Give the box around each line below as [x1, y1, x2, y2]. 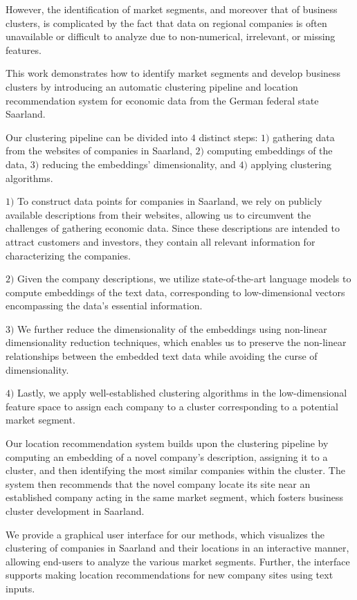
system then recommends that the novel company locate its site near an [6, 476, 311, 491]
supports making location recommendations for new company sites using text [6, 567, 333, 582]
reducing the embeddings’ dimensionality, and [42, 156, 236, 171]
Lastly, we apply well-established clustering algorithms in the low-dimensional [17, 385, 347, 400]
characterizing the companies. [6, 248, 131, 262]
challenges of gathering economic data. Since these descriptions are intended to [6, 221, 340, 235]
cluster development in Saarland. [6, 504, 145, 518]
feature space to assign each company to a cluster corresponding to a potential [6, 399, 338, 413]
